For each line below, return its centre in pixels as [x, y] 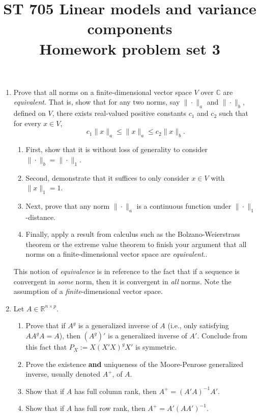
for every [27, 123]
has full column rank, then [115, 391]
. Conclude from [222, 336]
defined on [30, 113]
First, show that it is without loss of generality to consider [117, 149]
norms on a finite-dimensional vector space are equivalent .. [117, 254]
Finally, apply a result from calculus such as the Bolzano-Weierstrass [133, 234]
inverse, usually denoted [63, 374]
